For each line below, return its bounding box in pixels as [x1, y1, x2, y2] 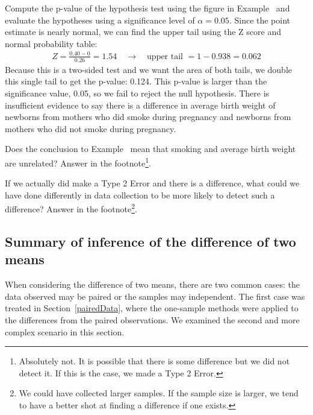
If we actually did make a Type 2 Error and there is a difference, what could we [5, 177, 300, 189]
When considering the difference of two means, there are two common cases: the [5, 278, 300, 291]
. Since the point [229, 13, 291, 26]
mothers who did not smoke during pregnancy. [5, 122, 176, 135]
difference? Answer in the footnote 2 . [5, 201, 137, 215]
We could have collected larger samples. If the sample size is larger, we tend [19, 387, 299, 399]
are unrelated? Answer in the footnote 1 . [5, 154, 151, 169]
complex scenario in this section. [5, 325, 125, 338]
